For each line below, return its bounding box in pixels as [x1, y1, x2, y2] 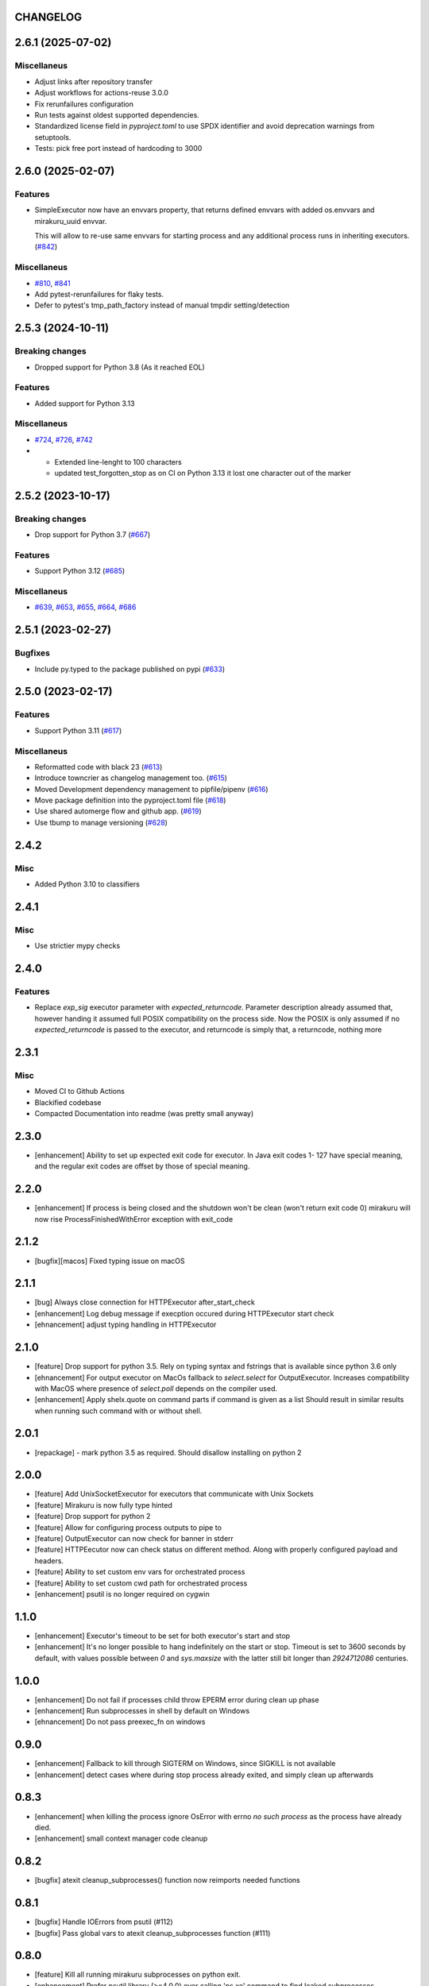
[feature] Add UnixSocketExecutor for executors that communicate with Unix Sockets [34, 1489, 314, 1499]
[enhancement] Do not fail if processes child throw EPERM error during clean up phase [34, 1694, 319, 1704]
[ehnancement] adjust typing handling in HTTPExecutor [34, 1319, 217, 1330]
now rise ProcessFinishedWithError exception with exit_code [34, 1214, 234, 1223]
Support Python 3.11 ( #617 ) [34, 725, 122, 735]
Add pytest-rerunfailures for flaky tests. [34, 289, 164, 299]
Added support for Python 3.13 [34, 398, 135, 408]
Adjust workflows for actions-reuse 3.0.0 [34, 88, 168, 98]
